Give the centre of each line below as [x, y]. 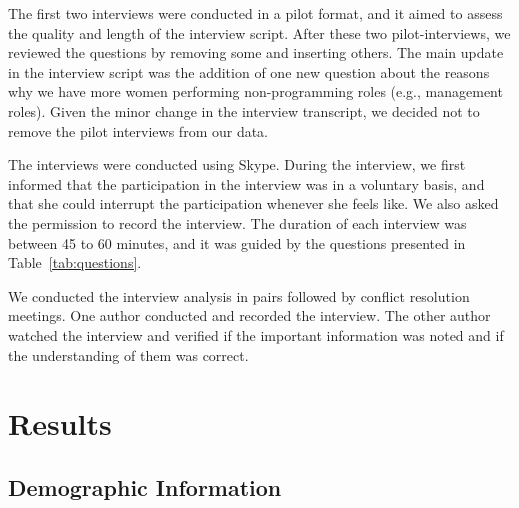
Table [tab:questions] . [75, 262]
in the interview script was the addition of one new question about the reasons [249, 71]
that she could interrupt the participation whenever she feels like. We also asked [253, 203]
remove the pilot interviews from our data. [138, 130]
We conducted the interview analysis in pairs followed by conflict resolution [239, 295]
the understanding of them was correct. [128, 354]
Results [60, 423]
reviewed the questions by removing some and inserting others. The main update [256, 52]
